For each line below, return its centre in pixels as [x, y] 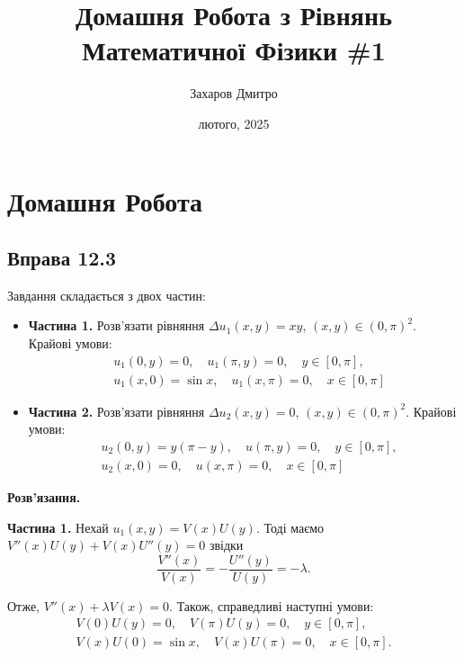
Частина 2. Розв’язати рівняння [116, 411]
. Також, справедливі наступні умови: [272, 605]
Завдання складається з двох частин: [107, 295]
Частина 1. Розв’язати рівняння [116, 325]
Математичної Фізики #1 [234, 50]
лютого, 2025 [234, 123]
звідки [226, 545]
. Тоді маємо [290, 527]
